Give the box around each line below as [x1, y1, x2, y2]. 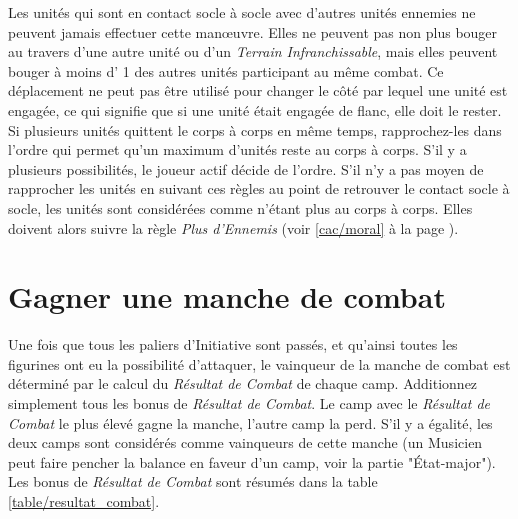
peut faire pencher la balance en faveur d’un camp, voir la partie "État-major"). [8, 451, 496, 472]
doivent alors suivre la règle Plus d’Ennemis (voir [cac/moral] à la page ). [8, 217, 459, 238]
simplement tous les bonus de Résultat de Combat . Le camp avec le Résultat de [8, 393, 491, 414]
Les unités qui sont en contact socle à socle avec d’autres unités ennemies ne [8, 2, 476, 22]
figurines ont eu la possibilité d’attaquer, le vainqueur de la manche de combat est [8, 353, 511, 374]
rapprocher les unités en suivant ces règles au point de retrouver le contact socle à [8, 178, 510, 199]
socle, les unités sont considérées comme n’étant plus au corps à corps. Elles [8, 197, 473, 218]
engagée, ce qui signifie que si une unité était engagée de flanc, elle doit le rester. [8, 99, 502, 120]
